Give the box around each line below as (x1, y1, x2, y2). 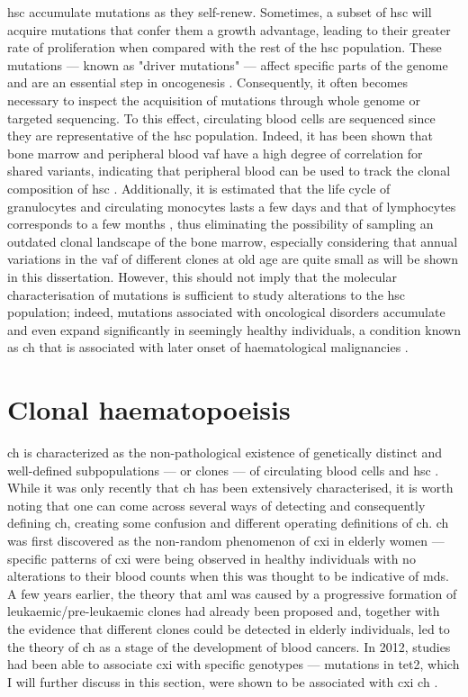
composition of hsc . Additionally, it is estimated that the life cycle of (7, 178, 391, 197)
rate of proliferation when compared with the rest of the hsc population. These (7, 38, 442, 57)
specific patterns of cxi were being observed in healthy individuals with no (7, 548, 416, 567)
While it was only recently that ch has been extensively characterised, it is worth (7, 478, 454, 497)
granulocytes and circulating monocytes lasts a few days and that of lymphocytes (7, 196, 456, 215)
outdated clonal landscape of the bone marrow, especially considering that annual (7, 231, 458, 250)
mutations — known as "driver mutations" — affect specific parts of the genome (7, 55, 448, 74)
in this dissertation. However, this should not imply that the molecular (7, 267, 397, 285)
